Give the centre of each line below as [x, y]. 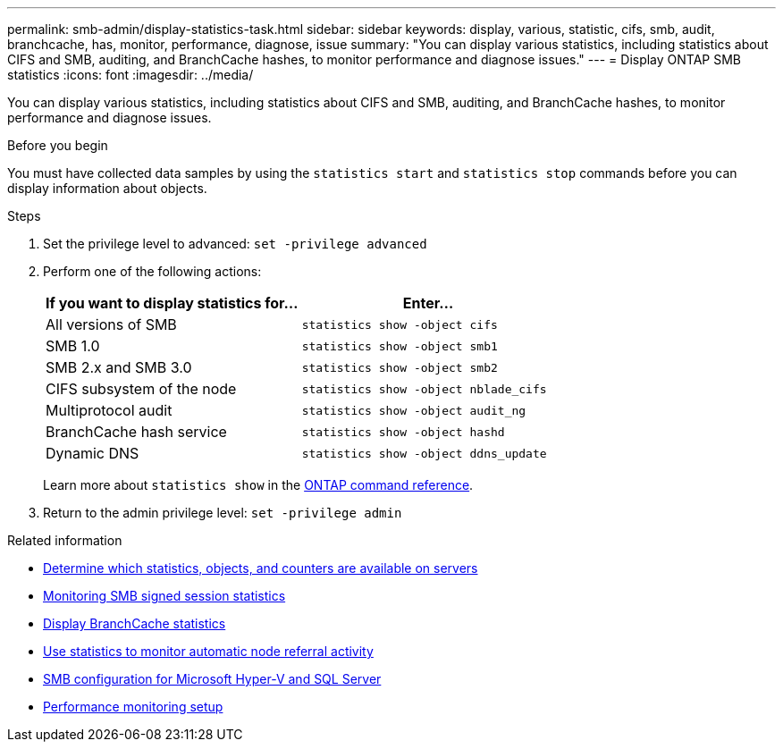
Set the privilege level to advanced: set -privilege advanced [235, 244]
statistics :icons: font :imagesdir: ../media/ [130, 75]
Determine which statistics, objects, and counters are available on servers [261, 568]
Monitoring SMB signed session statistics [164, 596]
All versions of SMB [111, 324]
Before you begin [58, 145]
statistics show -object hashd [403, 432]
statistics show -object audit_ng [414, 410]
